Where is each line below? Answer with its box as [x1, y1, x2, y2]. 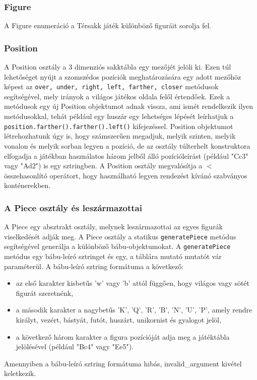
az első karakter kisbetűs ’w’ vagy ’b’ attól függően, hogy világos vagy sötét [16, 278, 250, 288]
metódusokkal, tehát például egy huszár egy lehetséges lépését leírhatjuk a [4, 111, 234, 121]
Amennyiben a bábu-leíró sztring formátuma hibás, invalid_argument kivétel [4, 358, 242, 368]
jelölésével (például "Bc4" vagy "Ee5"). [16, 341, 134, 352]
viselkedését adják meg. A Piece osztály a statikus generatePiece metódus [4, 231, 236, 241]
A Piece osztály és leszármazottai [4, 201, 142, 214]
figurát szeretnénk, [16, 287, 74, 298]
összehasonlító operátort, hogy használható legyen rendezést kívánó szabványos [4, 170, 247, 180]
